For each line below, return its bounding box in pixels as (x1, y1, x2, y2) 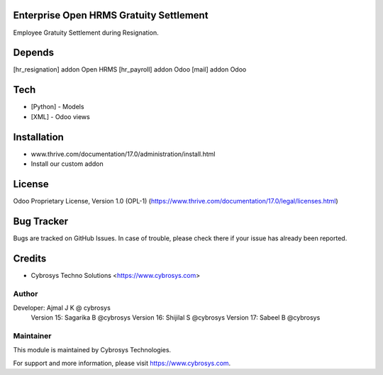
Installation (13, 131, 64, 143)
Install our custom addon (30, 159, 104, 168)
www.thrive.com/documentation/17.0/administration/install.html (30, 150, 216, 158)
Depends (13, 47, 55, 59)
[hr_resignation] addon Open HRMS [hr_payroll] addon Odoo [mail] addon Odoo (13, 65, 247, 74)
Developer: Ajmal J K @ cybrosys (13, 303, 111, 312)
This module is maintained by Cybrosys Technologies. (13, 346, 172, 354)
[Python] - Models (30, 103, 84, 111)
